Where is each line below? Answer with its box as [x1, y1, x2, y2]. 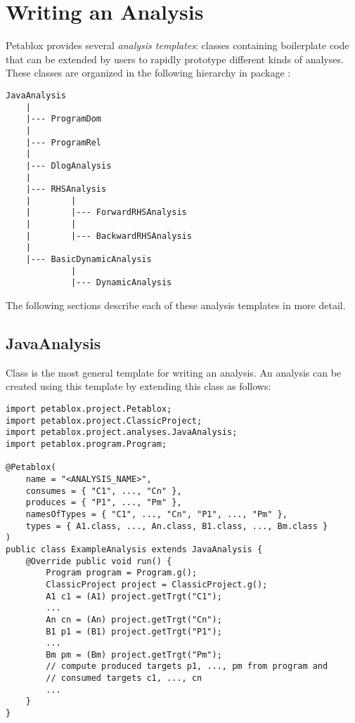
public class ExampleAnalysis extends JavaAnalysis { [6, 544, 263, 554]
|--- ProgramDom [25, 114, 102, 124]
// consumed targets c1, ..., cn [46, 673, 202, 684]
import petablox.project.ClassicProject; [6, 415, 202, 426]
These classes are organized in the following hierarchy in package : [6, 65, 291, 80]
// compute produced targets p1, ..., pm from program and [46, 661, 328, 672]
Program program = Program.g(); [46, 568, 198, 578]
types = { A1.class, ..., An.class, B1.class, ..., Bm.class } [25, 521, 328, 531]
